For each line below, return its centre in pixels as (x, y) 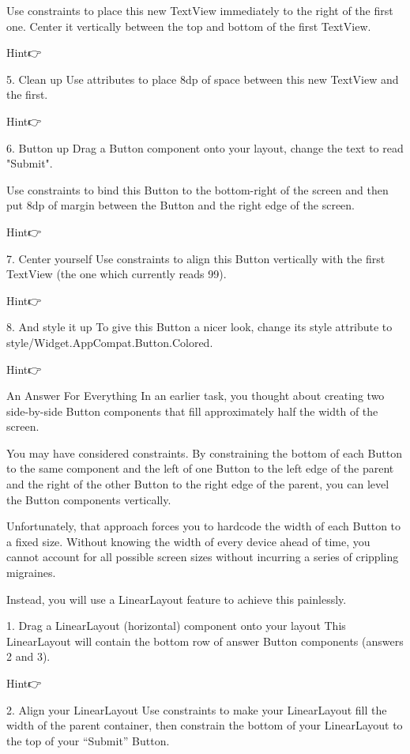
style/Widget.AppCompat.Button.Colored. (110, 342)
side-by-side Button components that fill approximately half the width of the (192, 411)
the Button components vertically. (89, 499)
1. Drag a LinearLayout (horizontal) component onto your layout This (176, 626)
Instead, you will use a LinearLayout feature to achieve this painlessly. (177, 599)
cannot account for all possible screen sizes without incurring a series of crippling (203, 557)
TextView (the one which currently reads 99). (117, 274)
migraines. (31, 573)
